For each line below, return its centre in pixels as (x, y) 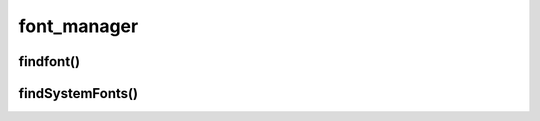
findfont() (49, 61)
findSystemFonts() (78, 93)
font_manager (78, 26)
